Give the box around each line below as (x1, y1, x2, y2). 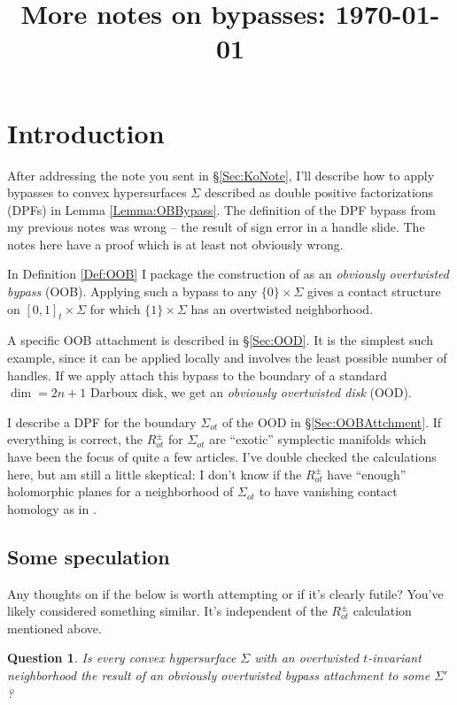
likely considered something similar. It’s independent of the (7, 602, 328, 620)
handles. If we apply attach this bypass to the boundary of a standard (7, 365, 388, 384)
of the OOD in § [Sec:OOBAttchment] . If (221, 412, 442, 431)
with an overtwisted (254, 648, 360, 667)
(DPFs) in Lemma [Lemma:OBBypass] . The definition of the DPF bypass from (7, 200, 436, 218)
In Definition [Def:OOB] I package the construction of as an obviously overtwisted (7, 264, 449, 283)
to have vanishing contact (259, 482, 398, 501)
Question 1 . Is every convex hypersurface (7, 648, 236, 667)
